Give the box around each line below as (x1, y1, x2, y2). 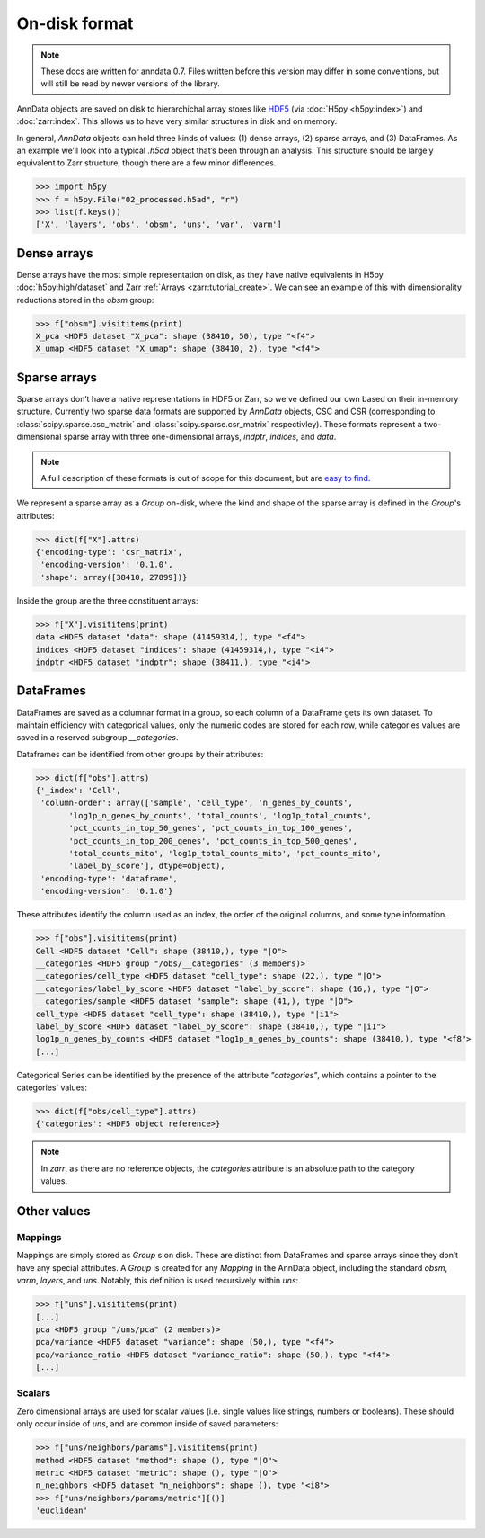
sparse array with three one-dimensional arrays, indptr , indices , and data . (63, 432, 337, 443)
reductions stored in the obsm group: (16, 294, 154, 305)
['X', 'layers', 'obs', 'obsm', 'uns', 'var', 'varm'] (35, 219, 282, 229)
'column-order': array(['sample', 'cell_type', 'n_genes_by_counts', (40, 798, 354, 809)
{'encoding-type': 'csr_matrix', (35, 547, 183, 558)
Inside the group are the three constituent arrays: (16, 595, 198, 606)
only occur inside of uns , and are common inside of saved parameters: (16, 1418, 278, 1429)
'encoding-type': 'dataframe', (40, 873, 179, 883)
